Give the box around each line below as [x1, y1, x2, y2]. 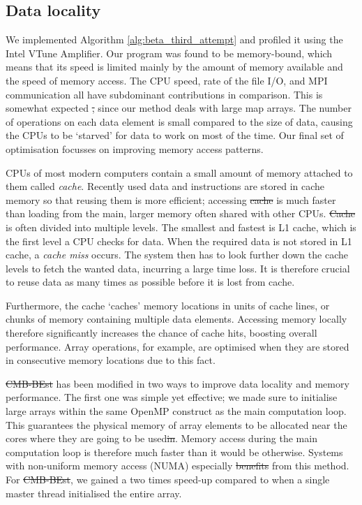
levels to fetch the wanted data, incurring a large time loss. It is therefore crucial [6, 261, 350, 275]
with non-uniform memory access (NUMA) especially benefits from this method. [6, 458, 349, 473]
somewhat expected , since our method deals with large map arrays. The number [6, 101, 352, 115]
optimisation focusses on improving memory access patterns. [6, 141, 264, 156]
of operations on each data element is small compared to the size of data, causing [6, 114, 353, 129]
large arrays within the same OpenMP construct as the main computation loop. [6, 404, 347, 418]
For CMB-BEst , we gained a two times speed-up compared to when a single [6, 472, 330, 487]
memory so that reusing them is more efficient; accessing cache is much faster [6, 192, 336, 207]
